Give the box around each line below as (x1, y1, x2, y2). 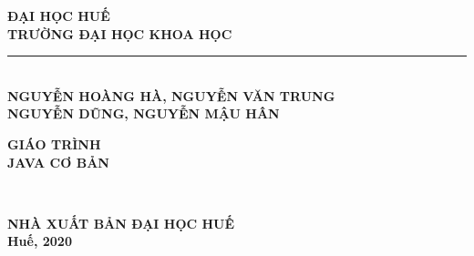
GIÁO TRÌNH (7, 134, 101, 153)
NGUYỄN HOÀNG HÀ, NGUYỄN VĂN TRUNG (7, 86, 335, 105)
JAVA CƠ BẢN (7, 152, 109, 171)
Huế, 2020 (7, 231, 72, 251)
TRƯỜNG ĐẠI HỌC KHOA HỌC (7, 24, 232, 43)
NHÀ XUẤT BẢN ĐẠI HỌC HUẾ (7, 213, 235, 232)
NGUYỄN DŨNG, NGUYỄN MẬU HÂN (7, 104, 280, 123)
